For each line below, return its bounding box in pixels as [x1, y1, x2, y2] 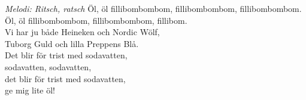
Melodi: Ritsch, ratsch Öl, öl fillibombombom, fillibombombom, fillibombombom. [5, 2, 302, 14]
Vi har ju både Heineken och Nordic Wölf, [5, 26, 160, 38]
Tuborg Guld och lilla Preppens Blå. [5, 37, 139, 49]
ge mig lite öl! [5, 84, 55, 96]
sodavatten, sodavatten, [5, 60, 92, 73]
